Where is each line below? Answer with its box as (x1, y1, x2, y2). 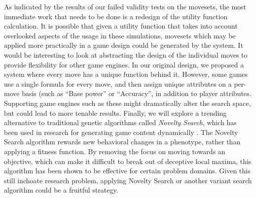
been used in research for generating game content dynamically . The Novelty (4, 127, 238, 137)
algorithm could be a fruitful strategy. (4, 185, 118, 195)
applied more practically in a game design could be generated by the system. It (4, 40, 243, 50)
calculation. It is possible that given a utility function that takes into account (4, 21, 238, 31)
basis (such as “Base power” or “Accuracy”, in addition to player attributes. (22, 88, 252, 99)
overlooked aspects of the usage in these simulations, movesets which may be (4, 30, 236, 40)
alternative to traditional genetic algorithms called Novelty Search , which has (4, 117, 237, 128)
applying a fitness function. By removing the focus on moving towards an (4, 146, 225, 156)
